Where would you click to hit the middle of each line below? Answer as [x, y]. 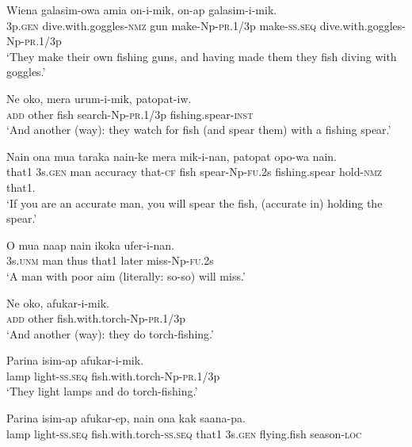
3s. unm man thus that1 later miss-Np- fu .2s [110, 260]
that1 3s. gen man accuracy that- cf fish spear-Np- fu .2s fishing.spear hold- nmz [194, 172]
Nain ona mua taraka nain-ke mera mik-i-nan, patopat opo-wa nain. [172, 156]
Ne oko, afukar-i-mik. [58, 302]
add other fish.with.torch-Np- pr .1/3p [96, 318]
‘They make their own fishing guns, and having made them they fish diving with [202, 56]
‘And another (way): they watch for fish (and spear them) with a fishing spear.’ [199, 130]
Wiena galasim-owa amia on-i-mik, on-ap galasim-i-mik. [142, 10]
